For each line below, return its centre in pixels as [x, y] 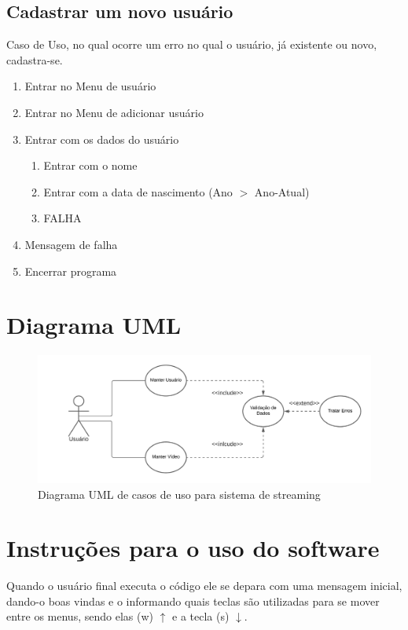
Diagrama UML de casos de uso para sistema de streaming [179, 494]
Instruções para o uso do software [193, 548]
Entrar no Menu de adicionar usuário [114, 112]
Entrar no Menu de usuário [90, 86]
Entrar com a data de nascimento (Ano [138, 191]
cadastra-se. [35, 59]
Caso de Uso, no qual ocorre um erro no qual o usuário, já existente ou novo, [192, 44]
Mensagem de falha [71, 244]
